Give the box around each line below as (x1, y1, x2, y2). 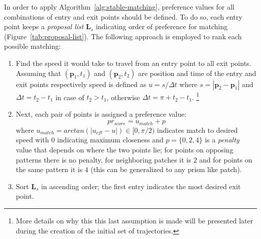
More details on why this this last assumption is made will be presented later (16, 215, 253, 226)
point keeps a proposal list (4, 21, 84, 32)
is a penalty (205, 134, 239, 145)
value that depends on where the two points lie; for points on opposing (16, 144, 233, 155)
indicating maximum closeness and (57, 134, 164, 145)
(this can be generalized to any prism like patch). (90, 164, 242, 175)
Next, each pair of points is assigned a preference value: (16, 108, 187, 119)
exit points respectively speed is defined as (16, 78, 147, 89)
